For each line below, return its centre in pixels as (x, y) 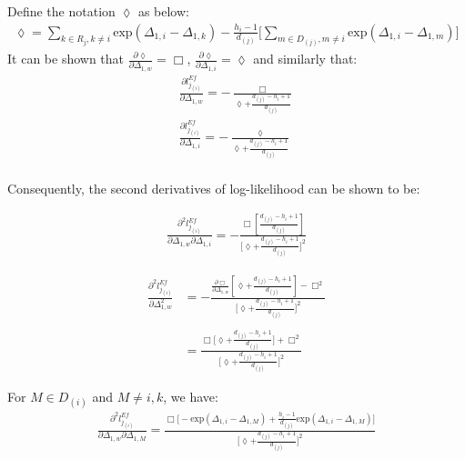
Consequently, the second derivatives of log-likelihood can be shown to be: (214, 188)
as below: (163, 11)
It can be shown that (66, 59)
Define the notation (61, 11)
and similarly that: (305, 59)
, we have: (191, 396)
